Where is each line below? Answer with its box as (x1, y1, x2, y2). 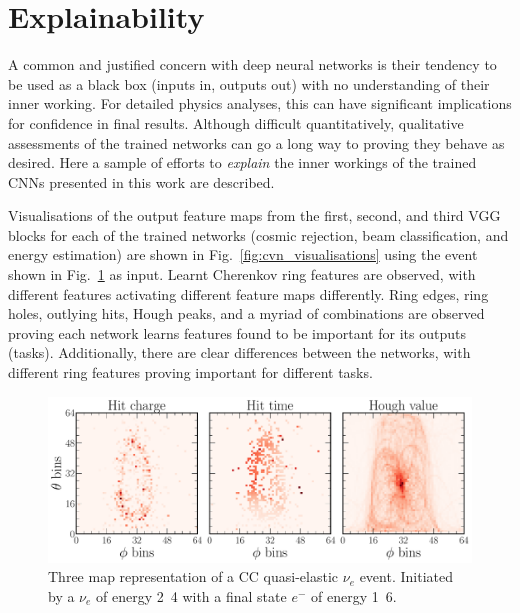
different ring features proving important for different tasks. (8, 362, 373, 383)
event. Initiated (359, 566, 453, 587)
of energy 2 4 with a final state (96, 585, 287, 606)
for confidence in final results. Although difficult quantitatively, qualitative (8, 112, 464, 133)
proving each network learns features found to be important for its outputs (8, 322, 466, 343)
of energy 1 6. (310, 585, 397, 606)
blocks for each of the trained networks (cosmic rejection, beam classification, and (8, 224, 509, 245)
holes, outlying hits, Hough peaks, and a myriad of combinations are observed (8, 303, 485, 324)
